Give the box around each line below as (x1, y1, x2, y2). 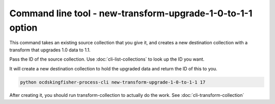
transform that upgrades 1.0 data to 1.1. (9, 46, 91, 53)
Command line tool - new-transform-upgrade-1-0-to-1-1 (9, 8, 253, 19)
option (9, 22, 38, 33)
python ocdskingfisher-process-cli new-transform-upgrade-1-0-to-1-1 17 (20, 79, 206, 85)
